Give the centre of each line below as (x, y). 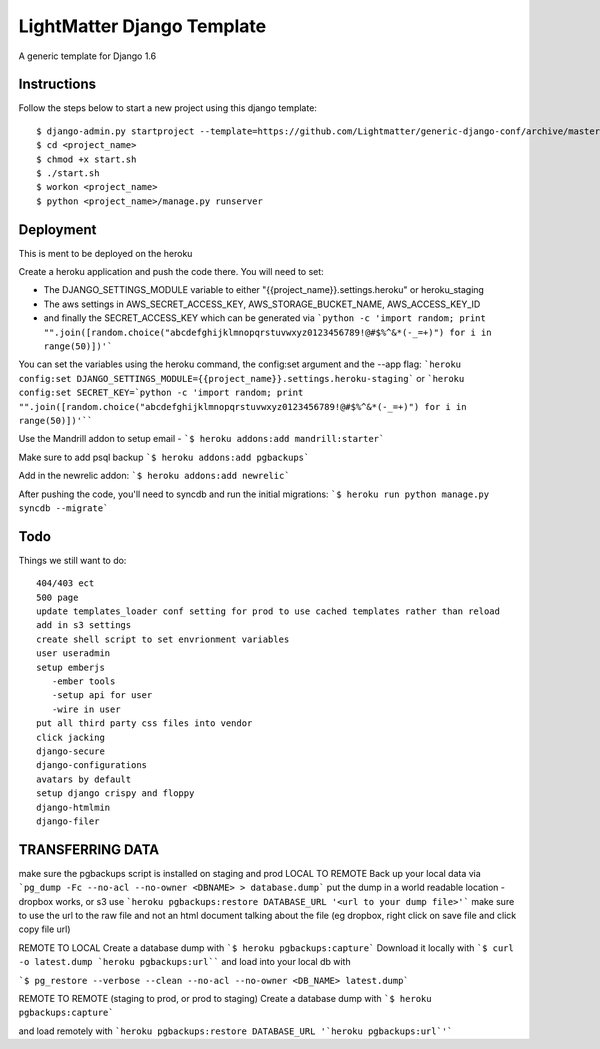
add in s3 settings (84, 625)
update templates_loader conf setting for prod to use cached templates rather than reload (268, 611)
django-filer (68, 821)
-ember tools (83, 681)
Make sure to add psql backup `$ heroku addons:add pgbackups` (164, 457)
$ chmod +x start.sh (86, 159)
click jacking (70, 737)
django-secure (70, 751)
